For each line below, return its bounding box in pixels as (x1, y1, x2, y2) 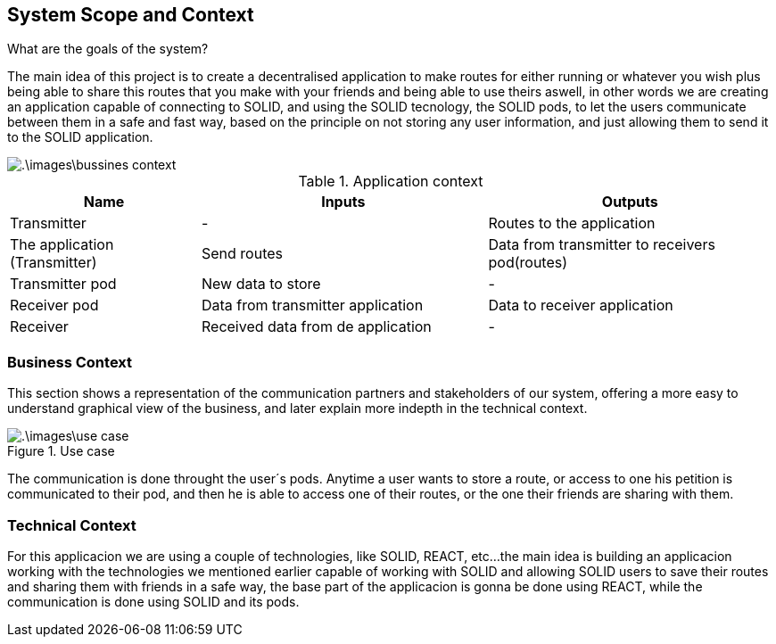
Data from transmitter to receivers (488, 235, 715, 254)
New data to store (202, 275, 321, 293)
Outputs (601, 193, 658, 211)
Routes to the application (488, 214, 656, 233)
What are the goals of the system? (7, 41, 209, 57)
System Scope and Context (7, 4, 254, 26)
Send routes (202, 244, 284, 263)
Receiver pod (10, 296, 99, 315)
